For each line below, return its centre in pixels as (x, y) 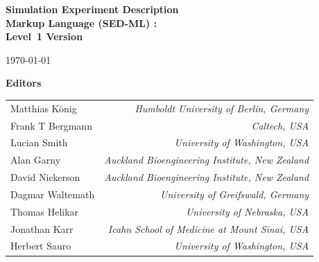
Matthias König (44, 108)
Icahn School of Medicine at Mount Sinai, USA (208, 228)
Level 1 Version (44, 36)
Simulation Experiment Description (92, 9)
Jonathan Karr (42, 228)
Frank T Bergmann (51, 125)
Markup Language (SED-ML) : (81, 23)
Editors (24, 83)
